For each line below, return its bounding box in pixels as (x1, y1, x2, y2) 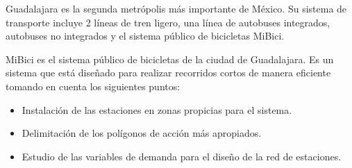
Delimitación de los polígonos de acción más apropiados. (22, 126, 262, 140)
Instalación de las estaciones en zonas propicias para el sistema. (22, 102, 292, 117)
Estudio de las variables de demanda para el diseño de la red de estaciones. (22, 149, 342, 163)
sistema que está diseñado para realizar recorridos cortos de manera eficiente (6, 65, 331, 80)
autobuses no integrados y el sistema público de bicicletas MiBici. (6, 28, 285, 43)
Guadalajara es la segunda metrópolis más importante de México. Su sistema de (6, 1, 347, 15)
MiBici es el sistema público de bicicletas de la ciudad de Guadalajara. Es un (6, 51, 334, 66)
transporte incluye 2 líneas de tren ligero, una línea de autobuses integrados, (6, 15, 330, 29)
